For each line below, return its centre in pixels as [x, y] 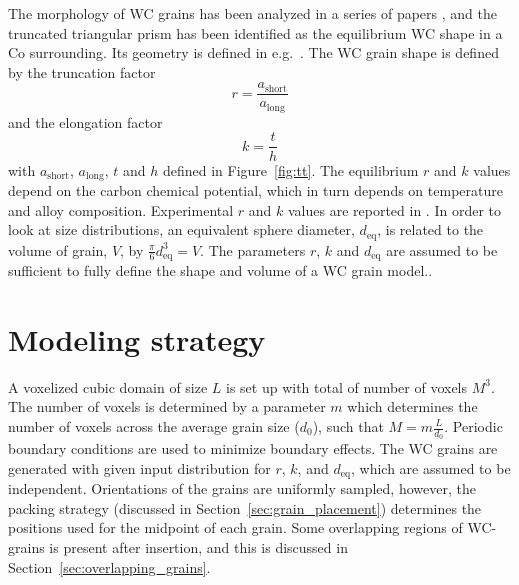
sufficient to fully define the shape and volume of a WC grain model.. [220, 270]
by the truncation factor [82, 71]
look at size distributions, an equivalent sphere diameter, [181, 229]
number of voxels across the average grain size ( [154, 426]
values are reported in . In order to [394, 209]
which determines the [412, 406]
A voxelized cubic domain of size [108, 386]
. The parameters [253, 249]
